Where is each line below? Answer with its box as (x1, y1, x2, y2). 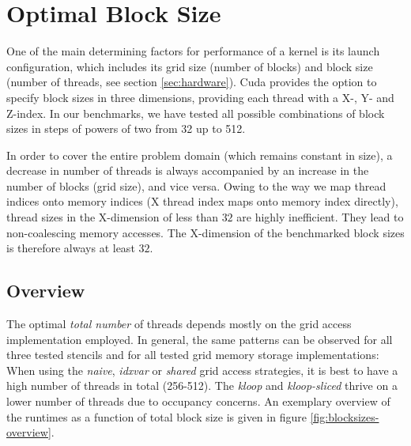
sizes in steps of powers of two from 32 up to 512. (6, 120, 246, 137)
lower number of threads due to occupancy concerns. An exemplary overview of (6, 393, 390, 410)
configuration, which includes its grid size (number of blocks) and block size (6, 58, 373, 74)
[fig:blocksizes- (310, 408, 379, 425)
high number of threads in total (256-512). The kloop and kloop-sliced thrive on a (6, 377, 398, 394)
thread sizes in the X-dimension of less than (6, 209, 218, 225)
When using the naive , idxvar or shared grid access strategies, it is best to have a (6, 361, 398, 378)
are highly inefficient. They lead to (236, 209, 404, 225)
